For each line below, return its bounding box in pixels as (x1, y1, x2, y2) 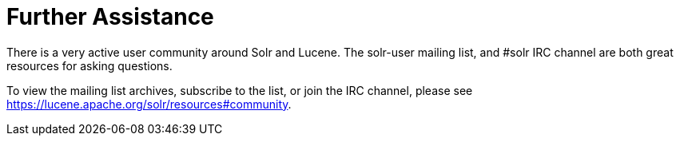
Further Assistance (6, 3, 214, 30)
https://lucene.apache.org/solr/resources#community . (6, 97, 292, 111)
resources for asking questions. (6, 58, 173, 73)
